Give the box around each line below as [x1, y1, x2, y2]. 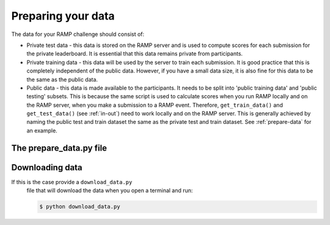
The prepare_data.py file [11, 143, 107, 153]
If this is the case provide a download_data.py [11, 178, 133, 185]
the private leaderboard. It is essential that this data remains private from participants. [26, 50, 243, 57]
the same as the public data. [26, 76, 98, 83]
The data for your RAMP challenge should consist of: [11, 30, 145, 38]
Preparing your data [11, 9, 116, 23]
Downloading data [11, 162, 82, 173]
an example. [26, 127, 57, 134]
